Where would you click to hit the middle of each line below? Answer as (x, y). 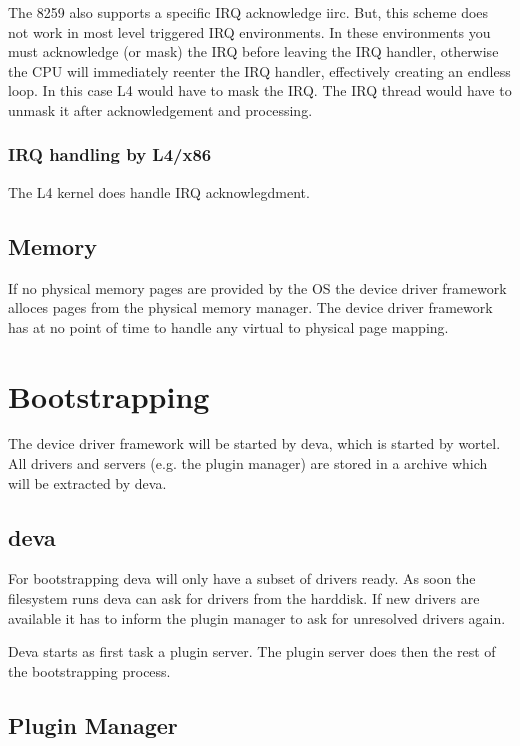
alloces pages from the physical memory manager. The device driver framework (250, 307)
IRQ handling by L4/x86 (110, 154)
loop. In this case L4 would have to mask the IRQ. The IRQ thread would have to (260, 90)
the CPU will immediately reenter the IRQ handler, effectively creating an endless (259, 70)
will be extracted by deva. (87, 482)
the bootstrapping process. (89, 670)
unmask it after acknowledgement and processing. (160, 109)
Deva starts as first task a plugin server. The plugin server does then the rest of (252, 651)
